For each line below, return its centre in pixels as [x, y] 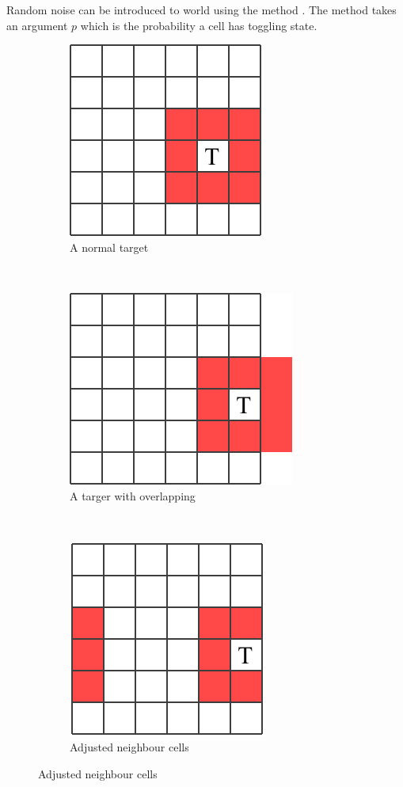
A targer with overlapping [133, 495]
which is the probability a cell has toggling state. [199, 25]
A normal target [109, 247]
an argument [37, 25]
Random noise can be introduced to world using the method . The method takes [201, 10]
